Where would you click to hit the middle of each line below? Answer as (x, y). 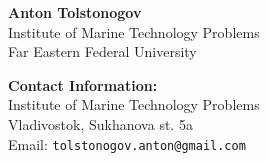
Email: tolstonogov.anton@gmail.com (127, 143)
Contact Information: (83, 84)
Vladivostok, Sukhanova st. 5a (100, 123)
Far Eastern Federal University (102, 51)
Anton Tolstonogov (75, 12)
